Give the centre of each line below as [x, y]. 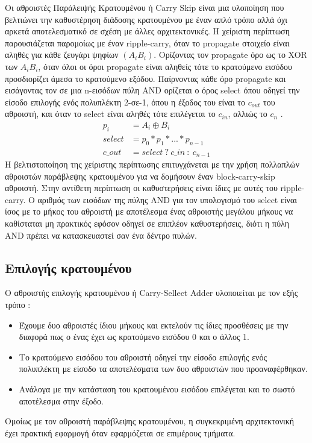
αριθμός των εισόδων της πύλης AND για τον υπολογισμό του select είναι [167, 199]
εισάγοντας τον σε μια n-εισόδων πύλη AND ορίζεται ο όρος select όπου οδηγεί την [152, 90]
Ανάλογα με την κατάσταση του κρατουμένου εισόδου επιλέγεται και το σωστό [157, 389]
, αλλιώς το [248, 114]
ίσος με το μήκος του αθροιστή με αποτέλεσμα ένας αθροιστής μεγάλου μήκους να [149, 211]
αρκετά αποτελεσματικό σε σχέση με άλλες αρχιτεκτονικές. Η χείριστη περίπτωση [147, 31]
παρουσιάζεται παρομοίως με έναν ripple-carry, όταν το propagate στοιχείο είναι [147, 42]
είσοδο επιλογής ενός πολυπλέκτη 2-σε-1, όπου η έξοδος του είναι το [125, 102]
